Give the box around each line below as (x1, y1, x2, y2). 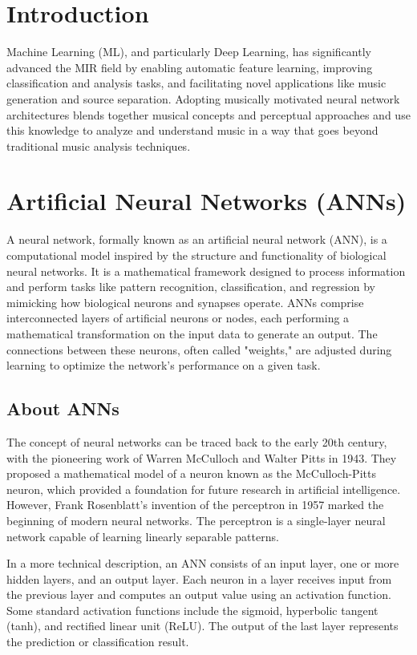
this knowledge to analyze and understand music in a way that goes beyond (6, 122, 379, 139)
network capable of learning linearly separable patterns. (6, 528, 279, 544)
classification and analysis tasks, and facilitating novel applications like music (6, 75, 387, 91)
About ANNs (6, 396, 119, 421)
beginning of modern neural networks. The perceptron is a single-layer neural (6, 511, 386, 528)
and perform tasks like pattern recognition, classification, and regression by (6, 278, 375, 295)
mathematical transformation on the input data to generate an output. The (6, 325, 378, 342)
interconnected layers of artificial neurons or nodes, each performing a (6, 309, 350, 326)
